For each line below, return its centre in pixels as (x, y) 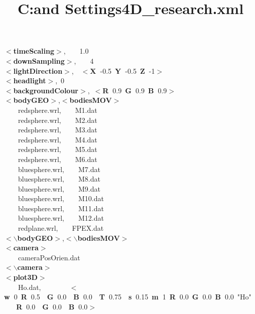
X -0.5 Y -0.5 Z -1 (122, 70)
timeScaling (34, 51)
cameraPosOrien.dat (49, 257)
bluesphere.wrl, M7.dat (59, 169)
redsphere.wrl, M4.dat (58, 139)
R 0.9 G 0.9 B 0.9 (135, 90)
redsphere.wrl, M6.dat (58, 159)
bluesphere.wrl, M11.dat (61, 208)
